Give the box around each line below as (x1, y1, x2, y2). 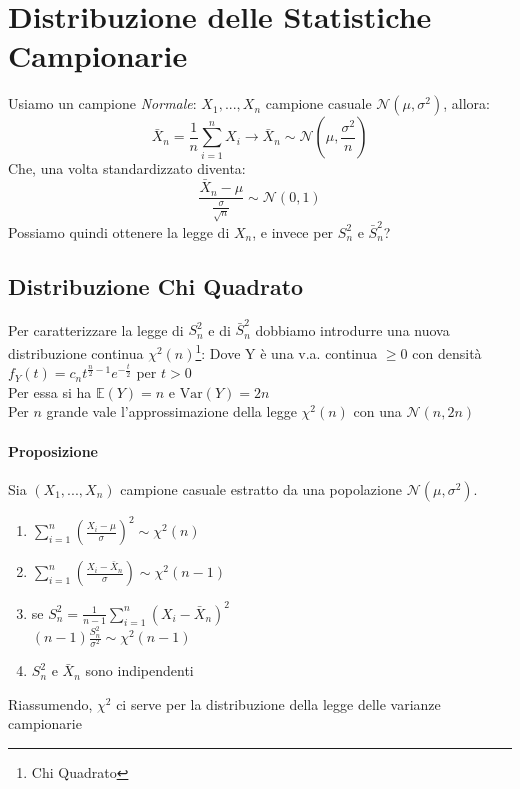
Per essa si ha (8, 381, 92, 402)
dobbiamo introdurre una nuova (255, 319, 450, 340)
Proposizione (8, 440, 98, 461)
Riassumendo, (8, 693, 93, 714)
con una (353, 401, 402, 422)
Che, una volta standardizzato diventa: (8, 158, 246, 179)
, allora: (443, 93, 490, 114)
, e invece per (252, 221, 334, 242)
